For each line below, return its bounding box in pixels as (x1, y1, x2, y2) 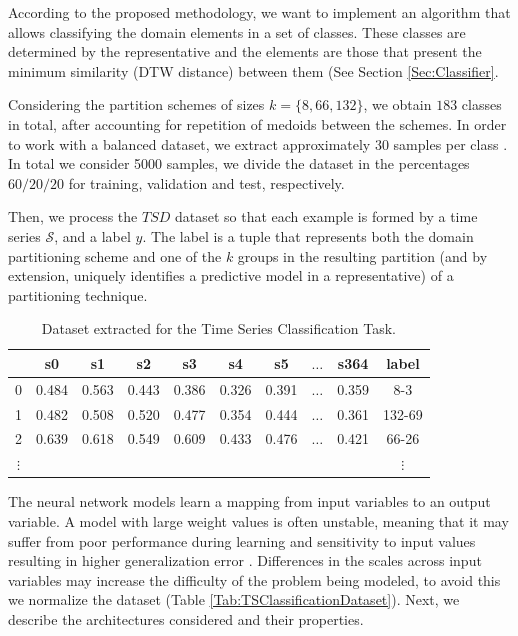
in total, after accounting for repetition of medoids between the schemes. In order (8, 113, 507, 134)
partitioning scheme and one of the (8, 245, 222, 266)
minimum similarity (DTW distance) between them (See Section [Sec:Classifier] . (8, 60, 499, 81)
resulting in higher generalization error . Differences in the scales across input (8, 550, 482, 571)
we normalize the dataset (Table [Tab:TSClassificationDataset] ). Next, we (8, 589, 460, 610)
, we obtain (363, 94, 432, 115)
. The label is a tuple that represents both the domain (142, 225, 474, 246)
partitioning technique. (8, 284, 148, 305)
